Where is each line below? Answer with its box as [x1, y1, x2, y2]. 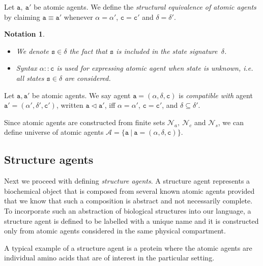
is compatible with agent [179, 90, 253, 100]
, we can [218, 116, 244, 127]
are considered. [65, 72, 111, 83]
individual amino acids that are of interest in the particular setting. [4, 252, 215, 263]
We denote [16, 45, 49, 56]
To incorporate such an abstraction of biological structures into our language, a [4, 205, 251, 216]
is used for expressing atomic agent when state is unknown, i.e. [56, 63, 253, 73]
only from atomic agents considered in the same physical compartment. [4, 225, 226, 236]
